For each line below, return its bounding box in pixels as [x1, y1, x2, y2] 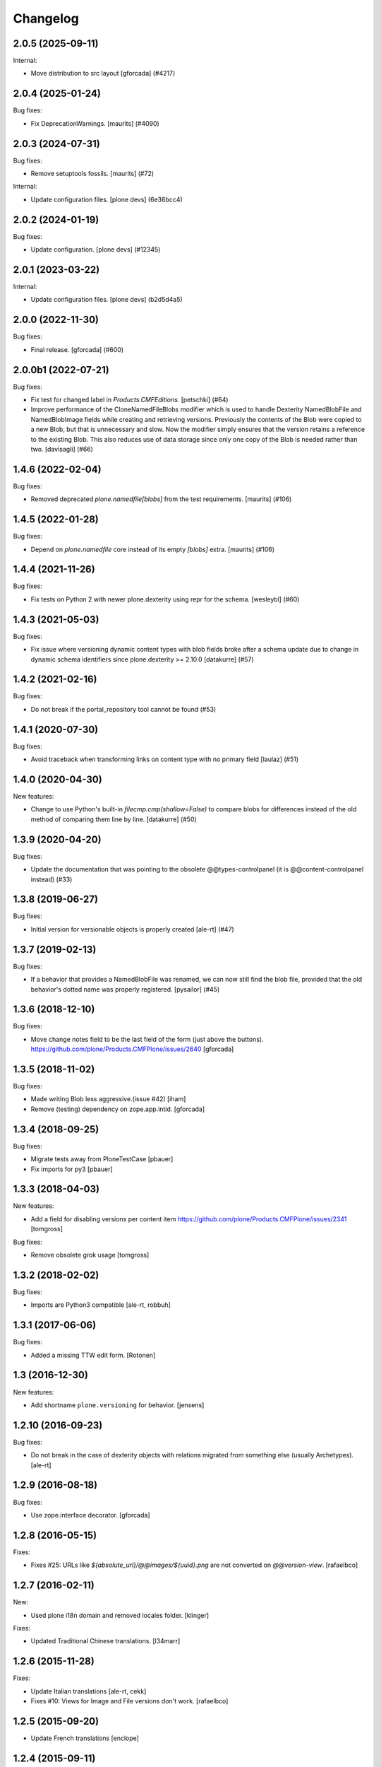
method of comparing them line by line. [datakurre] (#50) [30, 815, 197, 823]
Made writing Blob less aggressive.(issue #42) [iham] [30, 1095, 186, 1103]
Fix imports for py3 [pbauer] [30, 1165, 113, 1173]
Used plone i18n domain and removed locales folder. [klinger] [30, 1611, 210, 1619]
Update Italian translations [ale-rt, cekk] [30, 1686, 147, 1696]
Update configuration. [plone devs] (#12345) [30, 245, 161, 254]
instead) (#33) [30, 875, 73, 883]
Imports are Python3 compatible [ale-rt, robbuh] [30, 1301, 171, 1309]
